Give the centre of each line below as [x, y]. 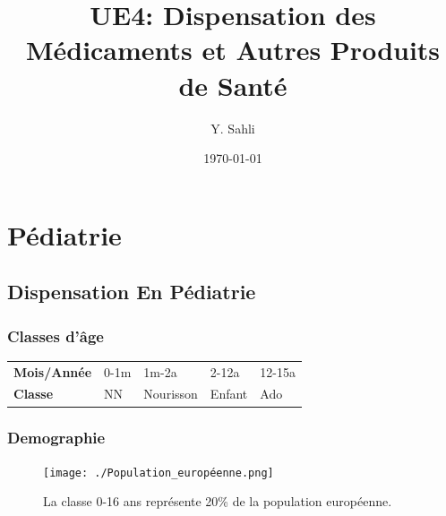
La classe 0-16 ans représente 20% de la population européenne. [218, 501]
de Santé [233, 85]
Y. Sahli [233, 128]
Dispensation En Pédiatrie [132, 292]
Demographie [56, 438]
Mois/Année [53, 371]
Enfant [229, 394]
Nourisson [171, 394]
